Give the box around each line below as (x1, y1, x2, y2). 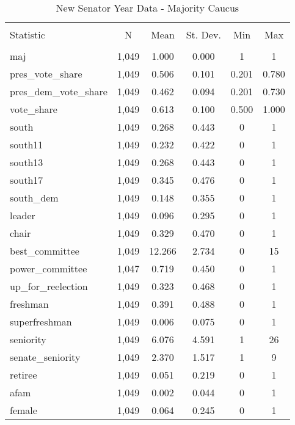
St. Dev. (186, 27, 221, 42)
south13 (10, 155, 43, 169)
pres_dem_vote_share (10, 84, 107, 98)
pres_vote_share (10, 67, 82, 81)
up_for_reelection (10, 279, 88, 293)
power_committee (10, 261, 87, 275)
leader (10, 208, 35, 222)
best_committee (10, 244, 79, 258)
